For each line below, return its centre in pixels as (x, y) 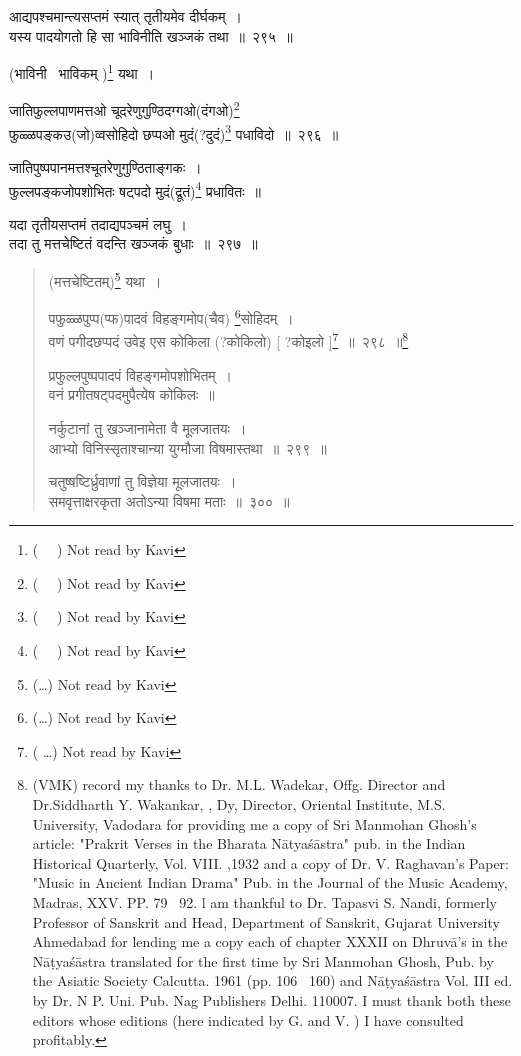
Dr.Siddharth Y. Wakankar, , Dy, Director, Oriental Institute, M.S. (239, 804)
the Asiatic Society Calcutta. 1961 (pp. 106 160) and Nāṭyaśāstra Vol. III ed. (272, 980)
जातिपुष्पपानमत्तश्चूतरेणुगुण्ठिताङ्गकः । (105, 166)
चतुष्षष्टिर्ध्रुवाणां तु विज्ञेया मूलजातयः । (142, 481)
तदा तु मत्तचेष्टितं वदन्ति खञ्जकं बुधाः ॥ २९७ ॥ (133, 243)
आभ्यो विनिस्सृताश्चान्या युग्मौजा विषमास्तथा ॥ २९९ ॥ (187, 447)
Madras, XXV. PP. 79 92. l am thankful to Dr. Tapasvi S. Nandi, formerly (264, 902)
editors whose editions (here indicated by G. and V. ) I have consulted (248, 1019)
